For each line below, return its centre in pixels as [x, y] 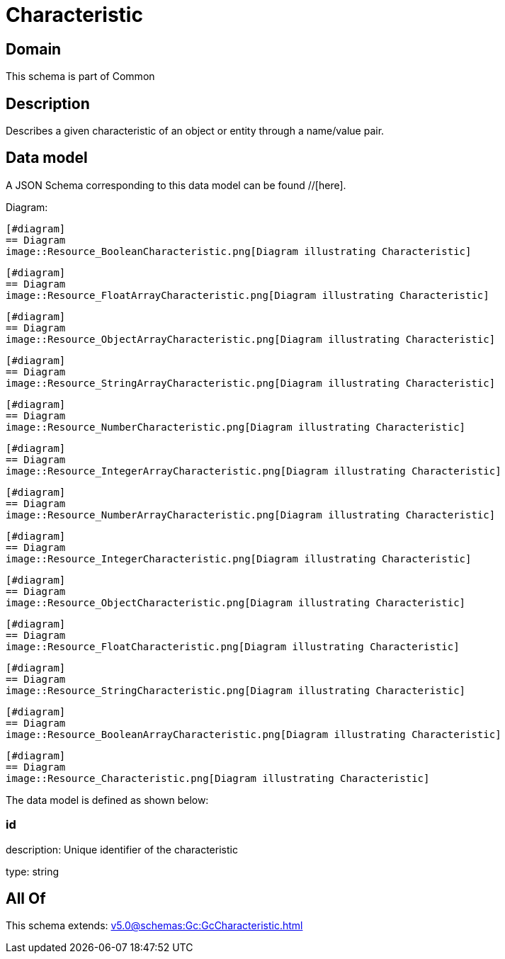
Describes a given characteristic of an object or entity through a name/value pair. [195, 131]
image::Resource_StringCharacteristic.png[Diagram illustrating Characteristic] [236, 690]
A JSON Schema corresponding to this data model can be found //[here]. [176, 185]
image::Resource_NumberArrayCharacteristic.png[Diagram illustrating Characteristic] [251, 515]
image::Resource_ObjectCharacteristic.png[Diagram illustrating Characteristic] [236, 602]
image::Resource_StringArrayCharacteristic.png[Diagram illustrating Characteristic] [251, 383]
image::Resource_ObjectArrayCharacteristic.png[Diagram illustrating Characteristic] [251, 339]
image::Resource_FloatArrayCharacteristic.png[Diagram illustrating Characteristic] [248, 295]
